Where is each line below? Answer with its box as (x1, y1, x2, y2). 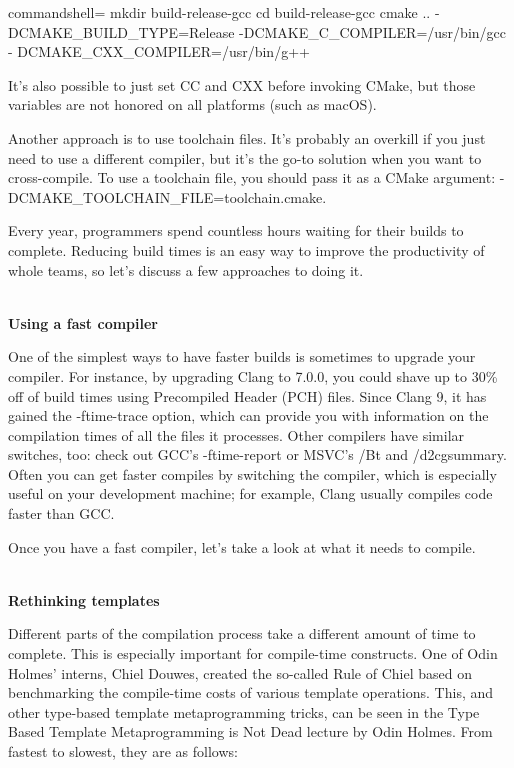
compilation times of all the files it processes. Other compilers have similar (8, 424, 465, 445)
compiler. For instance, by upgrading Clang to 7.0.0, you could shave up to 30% (8, 365, 498, 386)
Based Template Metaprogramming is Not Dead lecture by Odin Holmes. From (8, 721, 493, 742)
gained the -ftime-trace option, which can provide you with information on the (8, 405, 489, 426)
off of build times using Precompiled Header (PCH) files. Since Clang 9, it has (8, 385, 487, 406)
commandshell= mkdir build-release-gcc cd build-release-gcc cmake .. (8, 2, 431, 22)
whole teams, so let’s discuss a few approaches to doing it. (8, 259, 364, 280)
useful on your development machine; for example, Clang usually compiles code (8, 483, 493, 504)
